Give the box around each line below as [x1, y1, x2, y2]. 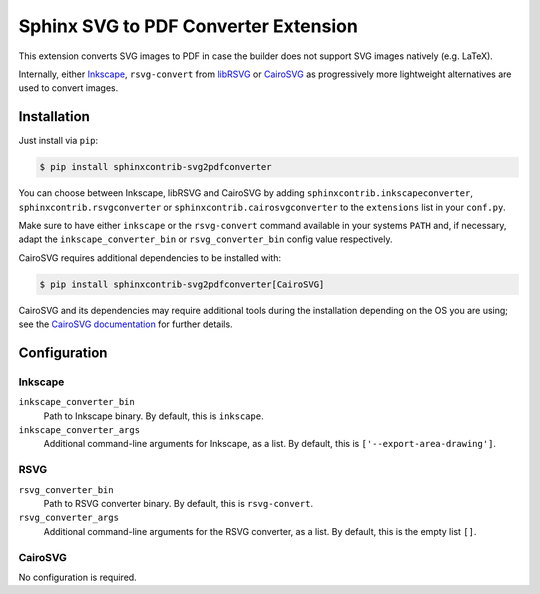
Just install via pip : [18, 135, 99, 147]
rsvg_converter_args [18, 512, 120, 524]
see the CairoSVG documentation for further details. [18, 318, 234, 330]
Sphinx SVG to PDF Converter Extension [18, 15, 359, 37]
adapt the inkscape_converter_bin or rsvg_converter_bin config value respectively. [18, 233, 393, 245]
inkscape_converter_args [18, 425, 140, 436]
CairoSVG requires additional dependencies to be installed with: [18, 251, 282, 264]
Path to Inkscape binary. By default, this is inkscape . [43, 410, 264, 422]
